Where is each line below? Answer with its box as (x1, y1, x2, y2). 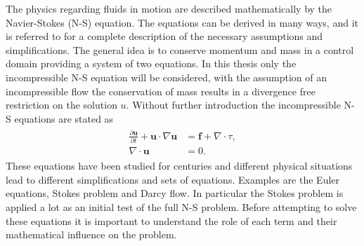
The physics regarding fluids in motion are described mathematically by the (6, 1, 332, 15)
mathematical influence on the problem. (6, 227, 177, 242)
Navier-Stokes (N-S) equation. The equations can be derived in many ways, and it (6, 15, 358, 29)
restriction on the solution (6, 97, 117, 112)
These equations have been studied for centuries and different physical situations (6, 158, 353, 173)
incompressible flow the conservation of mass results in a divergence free (6, 83, 316, 98)
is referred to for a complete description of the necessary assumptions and (6, 29, 323, 43)
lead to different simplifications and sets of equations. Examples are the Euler (6, 172, 340, 186)
